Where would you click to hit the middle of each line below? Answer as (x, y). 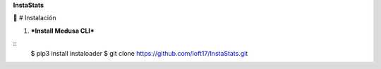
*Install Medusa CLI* (62, 31)
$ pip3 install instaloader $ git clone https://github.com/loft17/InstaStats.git (139, 53)
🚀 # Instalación (35, 18)
